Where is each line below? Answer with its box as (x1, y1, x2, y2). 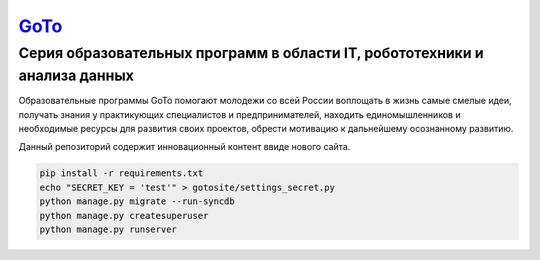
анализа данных (18, 66, 134, 85)
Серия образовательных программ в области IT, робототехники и (18, 44, 484, 62)
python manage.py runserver (39, 223, 177, 235)
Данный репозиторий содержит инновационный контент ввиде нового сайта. (18, 141, 351, 153)
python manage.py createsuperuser (39, 210, 209, 221)
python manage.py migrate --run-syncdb (39, 196, 235, 207)
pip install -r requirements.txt (39, 168, 204, 179)
